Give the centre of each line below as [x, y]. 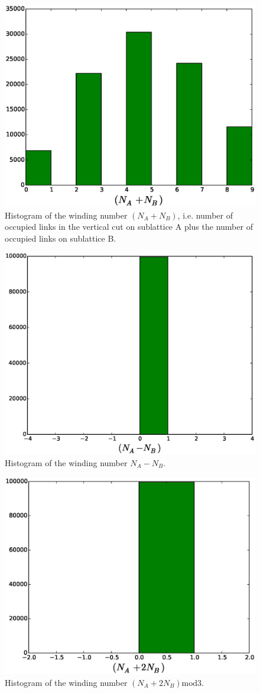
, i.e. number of [205, 215]
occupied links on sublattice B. [61, 238]
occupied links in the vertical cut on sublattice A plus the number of [129, 227]
